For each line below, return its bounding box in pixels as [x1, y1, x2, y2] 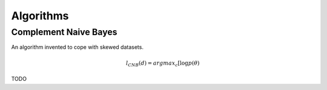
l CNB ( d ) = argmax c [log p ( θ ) [125, 59, 200, 68]
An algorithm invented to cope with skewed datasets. [11, 43, 144, 51]
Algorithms [11, 9, 69, 22]
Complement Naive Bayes [11, 27, 117, 37]
